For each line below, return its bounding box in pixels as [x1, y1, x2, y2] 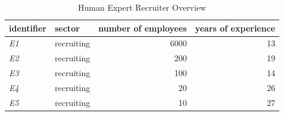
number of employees [98, 21, 187, 34]
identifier [9, 21, 46, 34]
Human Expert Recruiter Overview [78, 1, 207, 13]
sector [54, 21, 80, 34]
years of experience [195, 21, 276, 34]
